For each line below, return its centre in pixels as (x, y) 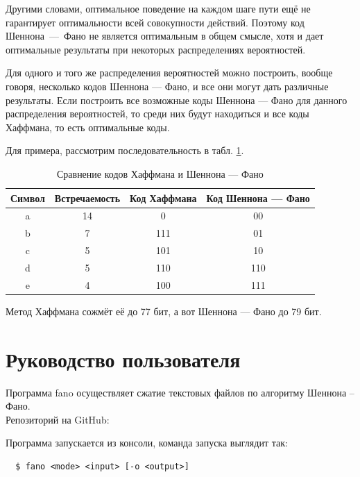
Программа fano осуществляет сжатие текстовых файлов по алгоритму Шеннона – (180, 392)
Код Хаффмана (163, 198)
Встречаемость (87, 198)
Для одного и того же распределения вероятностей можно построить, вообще (169, 73)
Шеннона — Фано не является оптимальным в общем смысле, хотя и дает (165, 36)
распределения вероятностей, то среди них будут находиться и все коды (157, 114)
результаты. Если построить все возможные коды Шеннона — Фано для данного (177, 100)
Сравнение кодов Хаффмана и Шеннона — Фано (160, 173)
